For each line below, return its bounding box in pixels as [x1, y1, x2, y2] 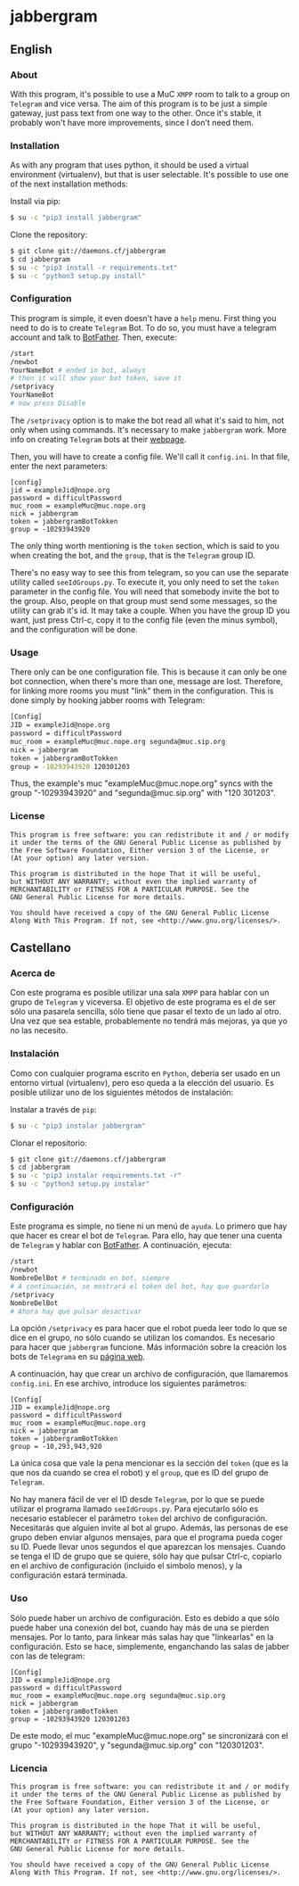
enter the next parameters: [10, 460, 109, 471]
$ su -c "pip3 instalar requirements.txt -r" [10, 1171, 182, 1180]
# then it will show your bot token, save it [10, 374, 182, 383]
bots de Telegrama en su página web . [10, 1352, 146, 1362]
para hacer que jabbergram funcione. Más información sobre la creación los [10, 1342, 287, 1352]
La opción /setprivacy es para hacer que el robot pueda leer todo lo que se [10, 1323, 287, 1334]
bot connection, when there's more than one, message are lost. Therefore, [10, 676, 283, 687]
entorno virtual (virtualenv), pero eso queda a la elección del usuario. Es [10, 1077, 275, 1088]
